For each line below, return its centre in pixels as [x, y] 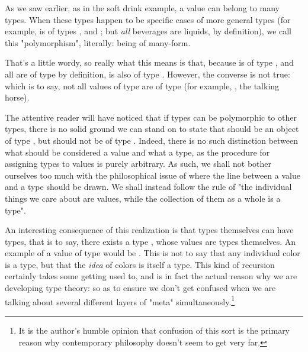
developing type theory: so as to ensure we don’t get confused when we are [140, 288]
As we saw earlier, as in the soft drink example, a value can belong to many [142, 8]
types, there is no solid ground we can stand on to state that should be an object [152, 129]
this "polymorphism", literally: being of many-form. [98, 42]
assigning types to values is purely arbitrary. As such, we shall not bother [138, 164]
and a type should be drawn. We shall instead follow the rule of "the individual [148, 187]
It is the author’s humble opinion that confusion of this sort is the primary [154, 330]
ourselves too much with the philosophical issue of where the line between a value [153, 175]
